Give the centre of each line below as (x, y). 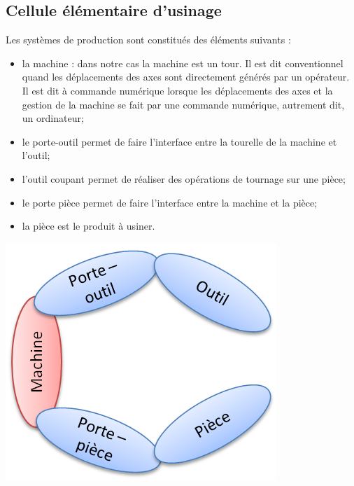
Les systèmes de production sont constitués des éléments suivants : (148, 40)
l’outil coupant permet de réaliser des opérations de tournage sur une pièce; (184, 178)
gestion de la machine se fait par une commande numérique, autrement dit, (183, 104)
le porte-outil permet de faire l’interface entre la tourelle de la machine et (179, 141)
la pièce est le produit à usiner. (88, 226)
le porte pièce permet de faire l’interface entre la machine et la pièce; (170, 202)
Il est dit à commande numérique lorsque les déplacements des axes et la (177, 90)
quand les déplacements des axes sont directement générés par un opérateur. (186, 77)
